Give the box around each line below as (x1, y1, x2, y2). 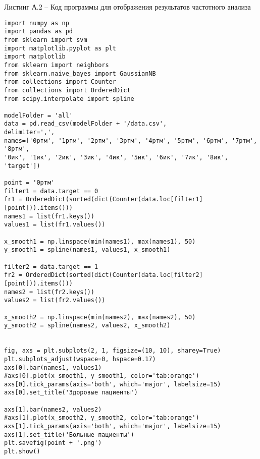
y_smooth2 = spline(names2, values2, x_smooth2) (4, 322, 171, 329)
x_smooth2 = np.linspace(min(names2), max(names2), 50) (4, 313, 196, 321)
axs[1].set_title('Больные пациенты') (4, 431, 134, 438)
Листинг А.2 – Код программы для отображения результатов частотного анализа (4, 2, 251, 12)
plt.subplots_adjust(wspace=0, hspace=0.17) (4, 355, 156, 363)
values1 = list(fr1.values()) (4, 221, 106, 228)
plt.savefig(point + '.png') (4, 439, 102, 447)
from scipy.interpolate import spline (4, 95, 134, 102)
